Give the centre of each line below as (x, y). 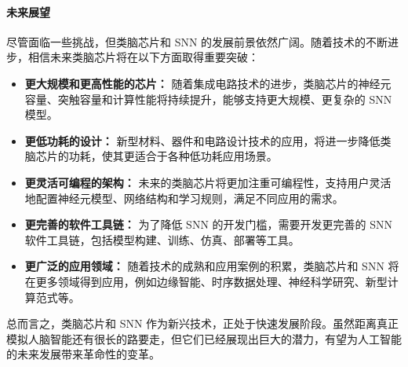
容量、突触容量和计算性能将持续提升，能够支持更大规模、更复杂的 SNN (208, 99)
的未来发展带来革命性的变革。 (83, 354)
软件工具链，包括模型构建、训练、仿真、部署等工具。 (162, 239)
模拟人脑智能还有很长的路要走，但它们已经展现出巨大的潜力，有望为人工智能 (204, 338)
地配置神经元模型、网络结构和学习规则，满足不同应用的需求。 (184, 198)
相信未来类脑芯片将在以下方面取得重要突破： (143, 57)
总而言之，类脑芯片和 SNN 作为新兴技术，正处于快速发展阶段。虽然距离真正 (203, 323)
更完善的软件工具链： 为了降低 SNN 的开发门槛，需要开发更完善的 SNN (209, 224)
